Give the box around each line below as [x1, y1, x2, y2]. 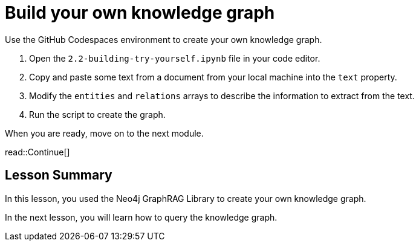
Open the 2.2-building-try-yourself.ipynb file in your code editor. [29, 53, 320, 63]
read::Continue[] [5, 146, 70, 157]
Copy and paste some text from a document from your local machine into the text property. [29, 71, 397, 82]
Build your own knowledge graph [5, 2, 275, 23]
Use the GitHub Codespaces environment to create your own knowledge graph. [5, 34, 322, 45]
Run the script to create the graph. [29, 109, 166, 120]
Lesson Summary [5, 167, 112, 183]
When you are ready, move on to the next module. [5, 128, 204, 138]
